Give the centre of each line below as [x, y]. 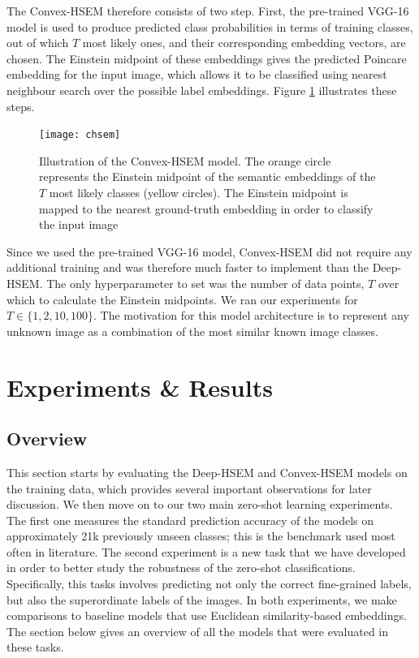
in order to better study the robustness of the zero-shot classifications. [181, 568]
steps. [21, 106]
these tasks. [35, 647]
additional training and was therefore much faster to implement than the [188, 267]
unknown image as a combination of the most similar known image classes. [192, 331]
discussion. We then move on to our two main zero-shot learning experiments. [200, 504]
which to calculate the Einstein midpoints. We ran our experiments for [182, 299]
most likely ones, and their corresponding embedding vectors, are [244, 43]
